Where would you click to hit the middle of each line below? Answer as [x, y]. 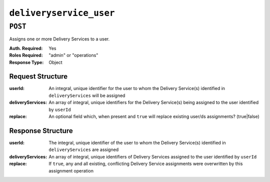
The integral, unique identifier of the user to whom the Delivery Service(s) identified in [137, 142]
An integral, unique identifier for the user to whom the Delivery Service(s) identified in [137, 88]
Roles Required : [26, 55]
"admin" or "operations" [73, 55]
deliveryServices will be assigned [87, 95]
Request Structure [38, 77]
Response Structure [41, 131]
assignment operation [71, 170]
